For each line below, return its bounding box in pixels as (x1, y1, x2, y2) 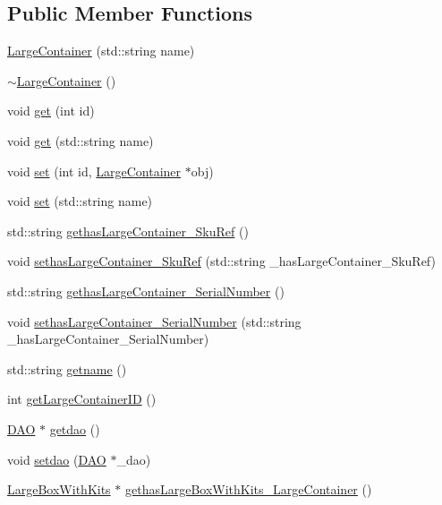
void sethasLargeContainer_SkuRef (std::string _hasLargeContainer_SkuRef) (7, 252, 436, 270)
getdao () (49, 419, 100, 438)
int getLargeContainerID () (7, 389, 157, 408)
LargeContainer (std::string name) (7, 41, 195, 60)
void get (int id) (7, 101, 95, 120)
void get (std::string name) (7, 131, 154, 150)
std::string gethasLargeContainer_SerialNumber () (7, 281, 285, 300)
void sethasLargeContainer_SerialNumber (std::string (7, 312, 302, 330)
